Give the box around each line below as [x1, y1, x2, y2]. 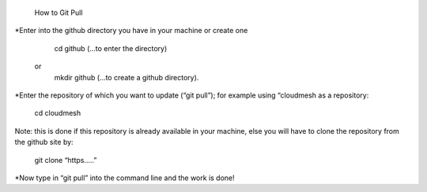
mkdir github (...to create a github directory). [54, 72, 199, 82]
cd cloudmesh [34, 109, 81, 118]
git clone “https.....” [34, 155, 97, 164]
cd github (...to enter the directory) [54, 43, 168, 53]
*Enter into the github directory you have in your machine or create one [14, 26, 248, 35]
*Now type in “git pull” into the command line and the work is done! [14, 173, 235, 183]
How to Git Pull [34, 8, 83, 17]
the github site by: [14, 138, 74, 147]
